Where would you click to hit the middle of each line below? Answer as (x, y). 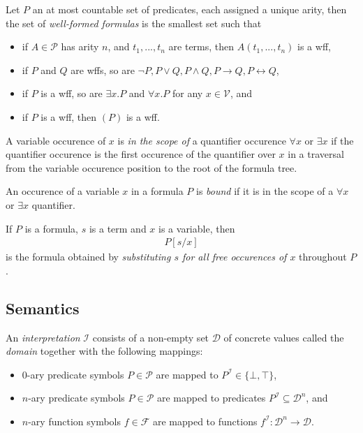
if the (342, 140)
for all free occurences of (234, 257)
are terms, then (201, 46)
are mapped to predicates (211, 398)
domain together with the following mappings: (104, 351)
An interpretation (43, 337)
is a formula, (52, 228)
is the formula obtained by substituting (88, 257)
